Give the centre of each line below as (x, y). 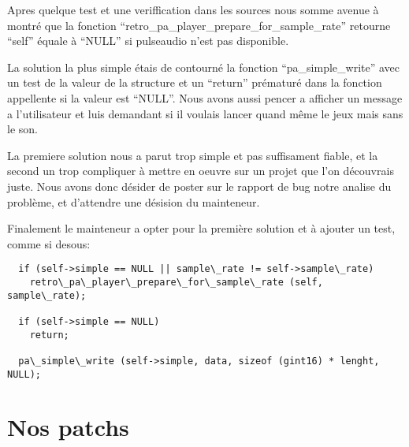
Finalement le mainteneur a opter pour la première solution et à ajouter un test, (201, 228)
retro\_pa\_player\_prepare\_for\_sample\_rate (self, (176, 282)
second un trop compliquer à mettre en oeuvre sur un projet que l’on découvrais (201, 171)
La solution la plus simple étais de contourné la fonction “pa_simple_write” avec (204, 67)
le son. (22, 129)
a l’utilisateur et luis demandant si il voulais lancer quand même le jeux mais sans (205, 113)
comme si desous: (49, 243)
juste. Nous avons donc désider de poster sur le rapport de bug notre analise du (199, 186)
